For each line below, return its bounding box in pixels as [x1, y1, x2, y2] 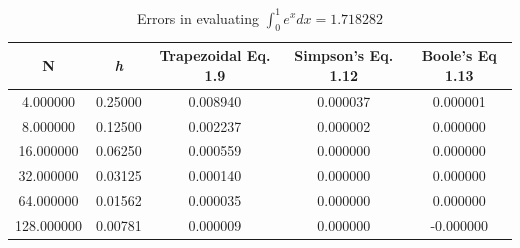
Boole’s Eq [421, 45, 497, 66]
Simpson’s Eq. [294, 45, 394, 66]
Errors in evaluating [136, 7, 260, 28]
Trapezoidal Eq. [159, 45, 271, 66]
